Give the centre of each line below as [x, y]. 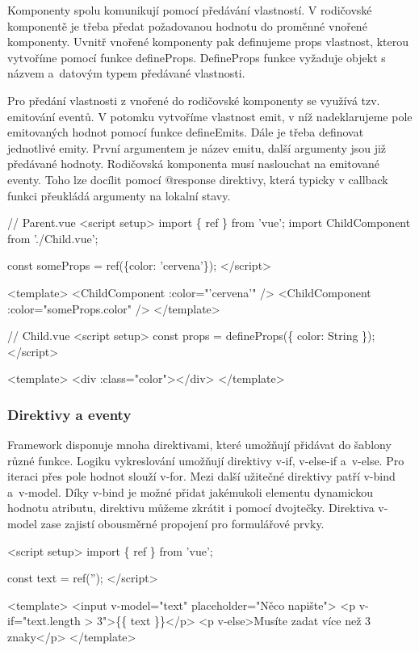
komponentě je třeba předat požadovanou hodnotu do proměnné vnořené [187, 25]
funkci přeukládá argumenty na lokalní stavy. [119, 195]
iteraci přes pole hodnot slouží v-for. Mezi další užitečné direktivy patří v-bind [201, 476]
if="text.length [44, 621]
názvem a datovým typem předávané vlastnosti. [126, 73]
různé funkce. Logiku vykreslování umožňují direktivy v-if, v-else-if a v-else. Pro [206, 460]
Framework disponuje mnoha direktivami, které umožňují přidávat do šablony [199, 445]
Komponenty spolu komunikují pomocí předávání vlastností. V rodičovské [190, 10]
